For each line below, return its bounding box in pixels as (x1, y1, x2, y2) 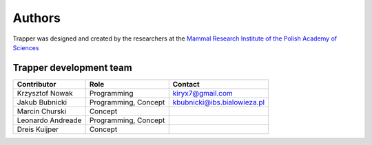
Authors (12, 10, 61, 25)
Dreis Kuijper (17, 124, 59, 134)
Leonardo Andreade (17, 115, 82, 125)
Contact (172, 79, 200, 89)
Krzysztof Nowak (17, 88, 73, 98)
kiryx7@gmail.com (172, 88, 234, 98)
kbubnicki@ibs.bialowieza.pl (172, 97, 265, 107)
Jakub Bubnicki (17, 97, 68, 107)
